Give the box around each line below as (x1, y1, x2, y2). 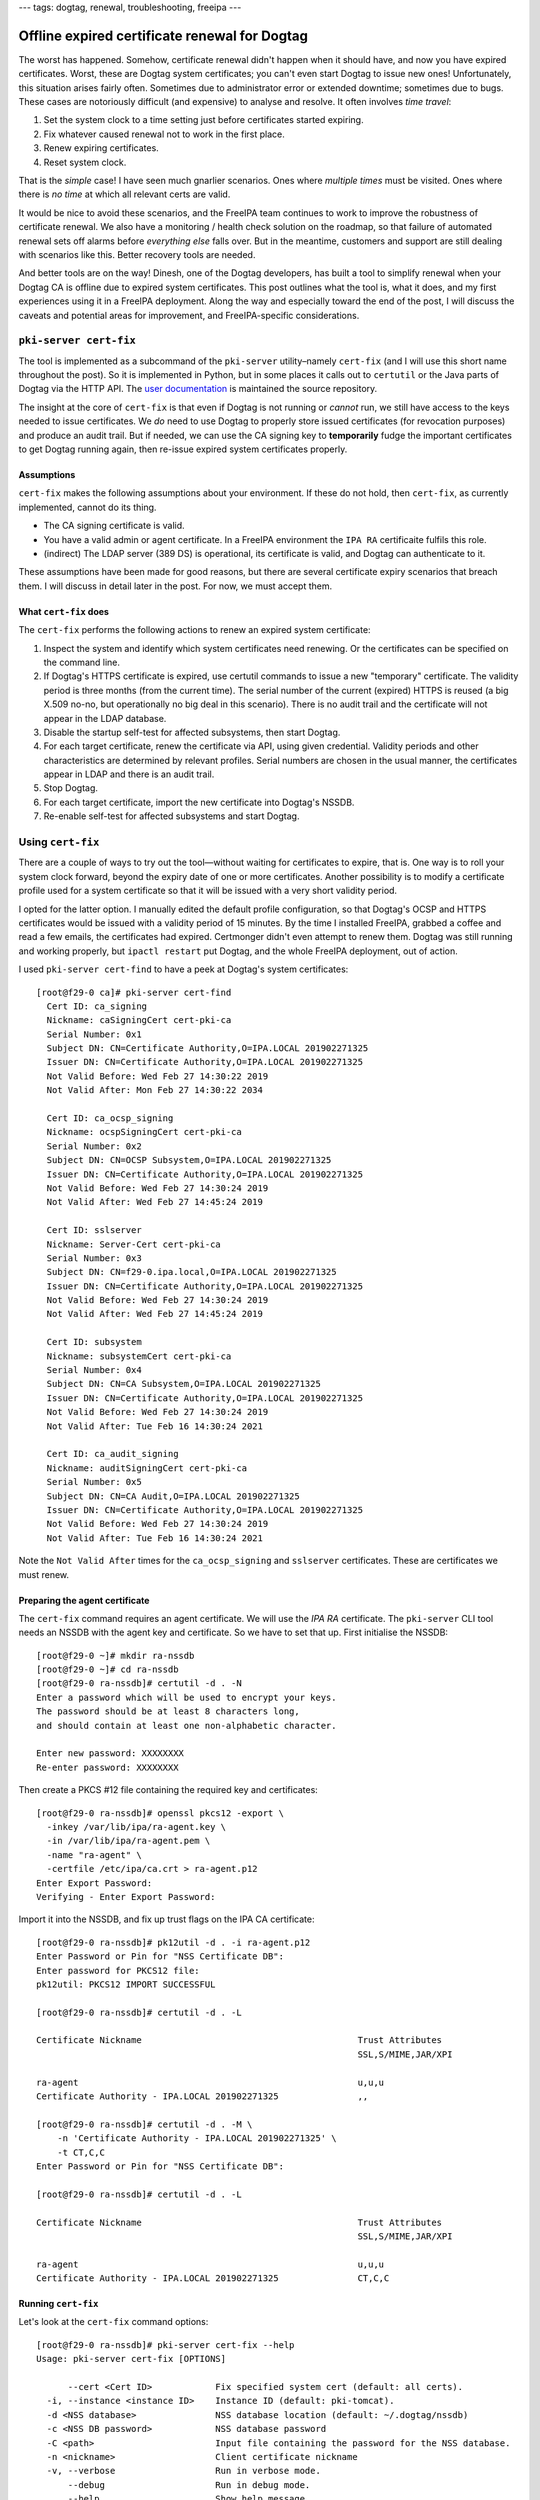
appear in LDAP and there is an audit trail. (43, 768, 215, 780)
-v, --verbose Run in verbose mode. (46, 2465, 322, 2477)
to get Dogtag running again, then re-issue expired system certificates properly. (18, 443, 348, 455)
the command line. (43, 656, 120, 668)
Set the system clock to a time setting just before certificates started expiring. (43, 114, 364, 126)
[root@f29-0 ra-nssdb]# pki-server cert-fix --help (36, 2339, 295, 2350)
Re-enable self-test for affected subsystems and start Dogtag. (43, 810, 300, 822)
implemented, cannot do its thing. (18, 501, 157, 513)
